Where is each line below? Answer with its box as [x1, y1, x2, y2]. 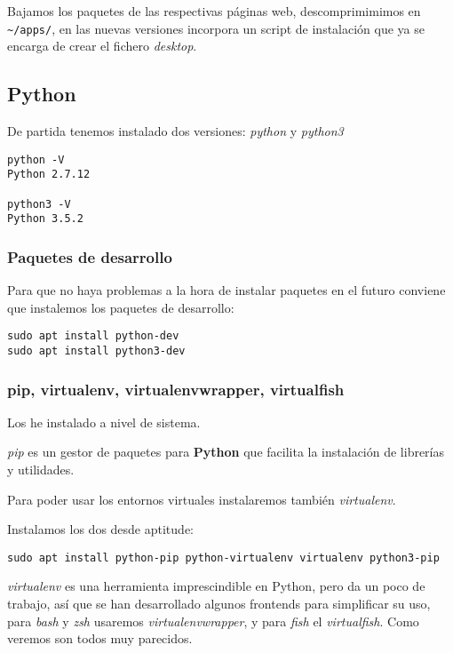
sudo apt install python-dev [7, 330, 179, 343]
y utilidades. [7, 460, 75, 479]
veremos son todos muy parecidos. [7, 629, 193, 648]
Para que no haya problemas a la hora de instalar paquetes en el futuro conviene [7, 281, 446, 299]
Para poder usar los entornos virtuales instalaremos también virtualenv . [7, 490, 396, 508]
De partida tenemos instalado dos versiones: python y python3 [7, 122, 344, 140]
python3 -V [7, 197, 71, 211]
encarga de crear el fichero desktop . [7, 36, 197, 55]
